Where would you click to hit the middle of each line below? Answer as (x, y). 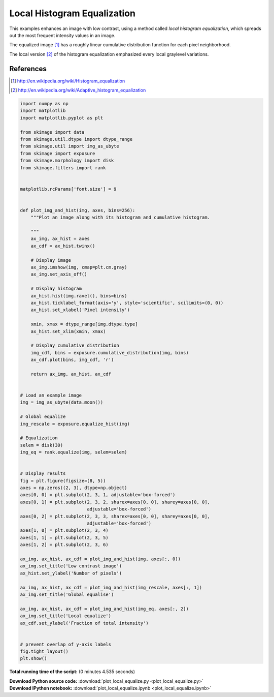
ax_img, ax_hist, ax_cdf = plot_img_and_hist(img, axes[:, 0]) (100, 559)
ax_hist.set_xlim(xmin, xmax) (68, 331)
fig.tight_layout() (44, 651)
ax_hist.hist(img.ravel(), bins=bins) (79, 296)
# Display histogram (56, 289)
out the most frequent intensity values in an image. (62, 35)
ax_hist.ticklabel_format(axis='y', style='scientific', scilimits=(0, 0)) (127, 303)
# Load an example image (51, 396)
